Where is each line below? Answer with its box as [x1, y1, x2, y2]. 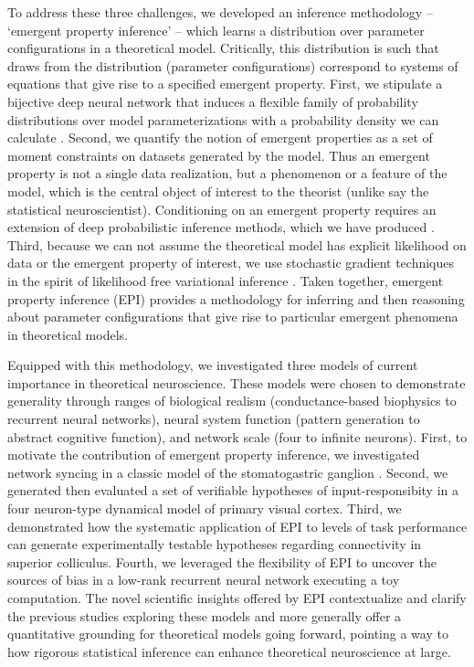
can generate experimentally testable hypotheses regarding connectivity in [7, 535, 422, 554]
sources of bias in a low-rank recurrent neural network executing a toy [7, 570, 400, 589]
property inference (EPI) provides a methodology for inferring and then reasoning [7, 289, 465, 308]
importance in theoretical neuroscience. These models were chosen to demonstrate [7, 373, 466, 392]
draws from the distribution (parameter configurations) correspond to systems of [7, 56, 458, 75]
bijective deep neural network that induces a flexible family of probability [7, 91, 418, 111]
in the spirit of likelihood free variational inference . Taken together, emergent [7, 270, 444, 290]
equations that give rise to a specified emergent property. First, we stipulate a [7, 74, 443, 93]
